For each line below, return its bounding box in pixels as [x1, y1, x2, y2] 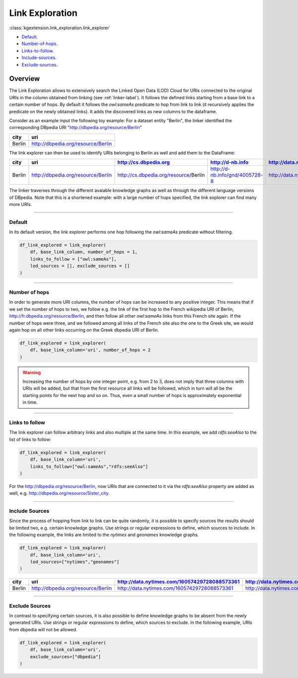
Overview [9, 74, 40, 83]
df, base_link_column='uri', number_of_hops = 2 [30, 347, 151, 353]
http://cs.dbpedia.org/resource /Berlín [117, 172, 205, 179]
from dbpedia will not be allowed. [9, 626, 77, 632]
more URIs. [9, 201, 32, 207]
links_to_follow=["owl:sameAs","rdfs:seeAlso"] [30, 464, 149, 469]
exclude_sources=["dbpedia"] [30, 654, 101, 660]
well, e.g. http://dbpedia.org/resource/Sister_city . [9, 490, 110, 496]
